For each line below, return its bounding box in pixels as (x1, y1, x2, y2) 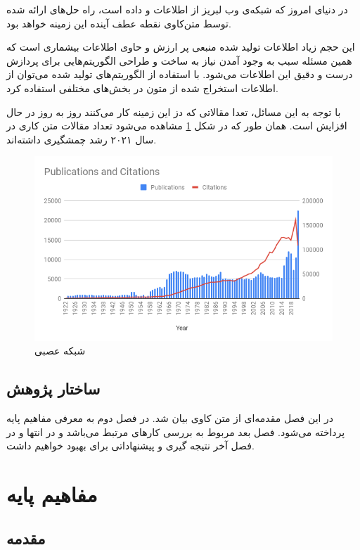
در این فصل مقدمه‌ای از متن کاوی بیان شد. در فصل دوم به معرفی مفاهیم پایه (6, 410, 334, 425)
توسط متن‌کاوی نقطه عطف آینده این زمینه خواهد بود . (6, 15, 231, 30)
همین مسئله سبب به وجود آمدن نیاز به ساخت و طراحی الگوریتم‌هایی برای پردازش (6, 53, 352, 68)
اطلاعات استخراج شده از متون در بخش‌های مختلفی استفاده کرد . (6, 80, 278, 95)
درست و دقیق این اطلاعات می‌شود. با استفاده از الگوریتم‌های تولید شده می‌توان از (6, 67, 353, 82)
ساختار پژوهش (6, 378, 101, 399)
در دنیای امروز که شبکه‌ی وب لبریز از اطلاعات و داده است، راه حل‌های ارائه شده (6, 2, 348, 16)
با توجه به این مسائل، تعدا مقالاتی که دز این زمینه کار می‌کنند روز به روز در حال (6, 104, 341, 119)
